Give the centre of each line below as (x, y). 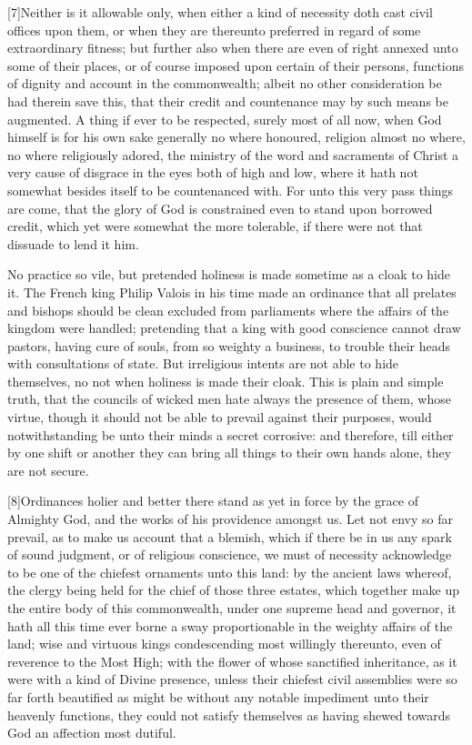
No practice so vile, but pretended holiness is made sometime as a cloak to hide (229, 274)
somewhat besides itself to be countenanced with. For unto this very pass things (231, 190)
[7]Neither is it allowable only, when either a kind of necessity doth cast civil (220, 12)
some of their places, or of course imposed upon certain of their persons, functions (236, 65)
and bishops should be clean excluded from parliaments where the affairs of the (228, 310)
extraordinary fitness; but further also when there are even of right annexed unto (233, 48)
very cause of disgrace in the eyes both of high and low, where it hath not (213, 172)
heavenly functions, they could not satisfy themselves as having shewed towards (229, 715)
